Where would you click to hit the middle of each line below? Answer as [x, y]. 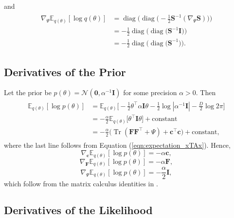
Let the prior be [28, 92]
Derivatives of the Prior [65, 71]
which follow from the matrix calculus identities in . [81, 184]
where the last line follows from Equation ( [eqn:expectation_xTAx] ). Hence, [117, 145]
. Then [206, 92]
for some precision [150, 92]
